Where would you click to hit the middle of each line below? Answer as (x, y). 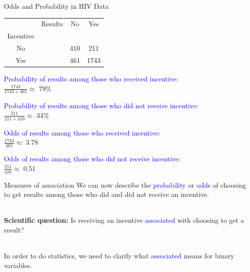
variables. (18, 265)
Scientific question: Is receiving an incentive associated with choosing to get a (124, 220)
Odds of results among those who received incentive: (82, 132)
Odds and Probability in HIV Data (56, 6)
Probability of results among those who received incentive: (91, 78)
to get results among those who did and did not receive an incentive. (106, 194)
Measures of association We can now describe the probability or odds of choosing (125, 185)
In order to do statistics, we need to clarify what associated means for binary (119, 256)
